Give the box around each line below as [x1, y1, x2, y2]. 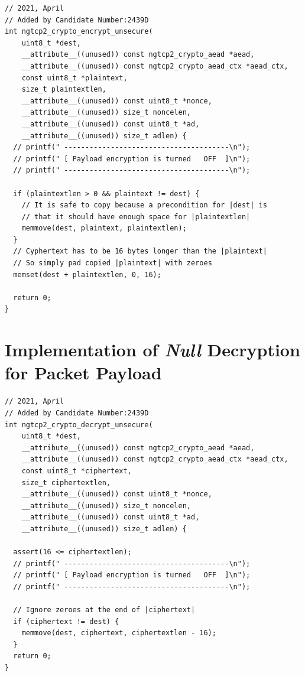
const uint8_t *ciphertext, [21, 466, 132, 475]
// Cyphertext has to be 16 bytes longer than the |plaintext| [13, 247, 267, 256]
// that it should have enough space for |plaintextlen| [21, 212, 251, 221]
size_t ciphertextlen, [21, 478, 111, 487]
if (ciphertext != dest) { [13, 617, 119, 626]
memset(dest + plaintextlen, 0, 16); [13, 270, 161, 279]
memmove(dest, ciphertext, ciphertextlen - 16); [21, 629, 216, 638]
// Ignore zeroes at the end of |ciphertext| [13, 606, 196, 615]
